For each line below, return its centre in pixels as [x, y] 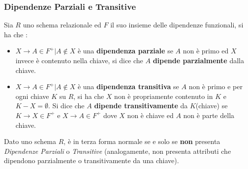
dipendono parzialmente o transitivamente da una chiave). [92, 160]
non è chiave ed [150, 115]
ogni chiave [32, 96]
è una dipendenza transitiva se [128, 86]
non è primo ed [206, 51]
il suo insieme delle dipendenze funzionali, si [177, 25]
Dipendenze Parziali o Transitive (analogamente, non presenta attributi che [118, 151]
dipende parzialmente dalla [198, 60]
